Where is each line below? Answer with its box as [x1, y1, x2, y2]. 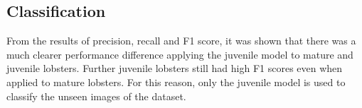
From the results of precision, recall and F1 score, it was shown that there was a [6, 33, 356, 48]
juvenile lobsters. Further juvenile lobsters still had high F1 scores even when [6, 61, 343, 76]
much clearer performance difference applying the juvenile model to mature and [6, 47, 353, 61]
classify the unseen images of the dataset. [6, 88, 186, 103]
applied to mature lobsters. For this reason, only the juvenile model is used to [6, 74, 346, 89]
